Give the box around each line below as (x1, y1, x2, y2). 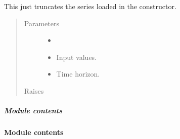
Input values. (56, 51, 97, 62)
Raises (24, 85, 44, 96)
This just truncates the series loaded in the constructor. (4, 1, 176, 11)
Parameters (24, 18, 59, 28)
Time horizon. (56, 68, 100, 79)
